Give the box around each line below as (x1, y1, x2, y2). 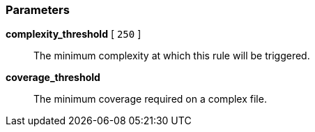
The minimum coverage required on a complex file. (33, 93, 267, 105)
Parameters (6, 3, 70, 17)
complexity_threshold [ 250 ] (6, 28, 141, 41)
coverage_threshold (6, 71, 100, 84)
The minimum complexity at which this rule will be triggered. (33, 50, 310, 62)
